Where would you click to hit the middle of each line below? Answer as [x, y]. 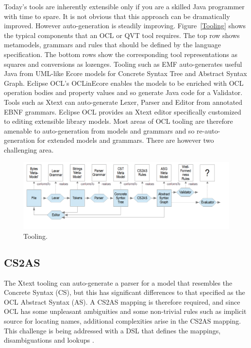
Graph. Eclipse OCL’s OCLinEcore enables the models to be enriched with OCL [124, 83]
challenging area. [29, 149]
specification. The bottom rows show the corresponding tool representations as [121, 54]
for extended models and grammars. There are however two [125, 140]
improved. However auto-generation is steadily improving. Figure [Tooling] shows [125, 26]
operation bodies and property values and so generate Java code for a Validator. [123, 92]
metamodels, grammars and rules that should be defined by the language [112, 45]
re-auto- [209, 130]
